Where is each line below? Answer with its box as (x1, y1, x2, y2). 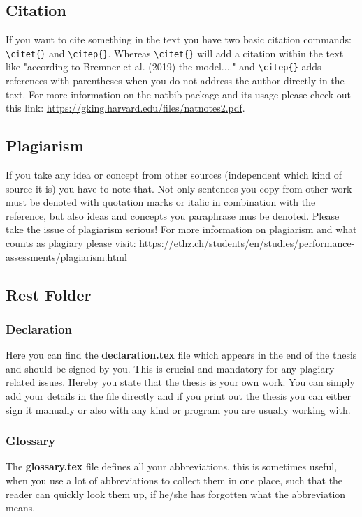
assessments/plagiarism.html (6, 249, 127, 264)
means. (6, 500, 36, 515)
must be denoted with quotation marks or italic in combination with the (6, 195, 316, 209)
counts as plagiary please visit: (6, 236, 136, 250)
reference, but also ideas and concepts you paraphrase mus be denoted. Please (6, 208, 340, 223)
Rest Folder (6, 283, 92, 305)
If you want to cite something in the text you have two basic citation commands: (6, 32, 352, 47)
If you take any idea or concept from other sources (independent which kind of (6, 167, 342, 182)
